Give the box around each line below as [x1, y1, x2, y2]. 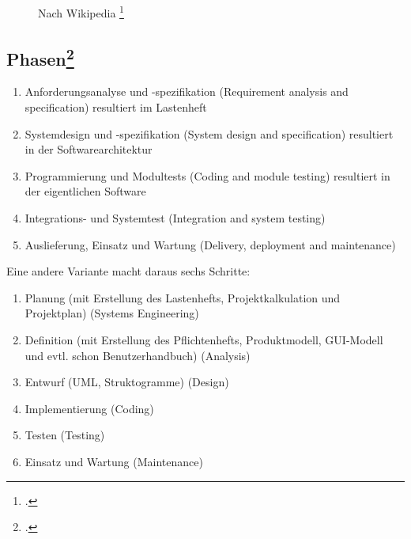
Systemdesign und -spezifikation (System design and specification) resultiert [25, 125, 394, 142]
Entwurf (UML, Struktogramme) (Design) [25, 374, 229, 390]
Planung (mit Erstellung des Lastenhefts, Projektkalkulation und [25, 289, 341, 306]
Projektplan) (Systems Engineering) [25, 305, 199, 321]
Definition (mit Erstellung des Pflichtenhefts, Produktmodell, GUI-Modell [25, 331, 383, 347]
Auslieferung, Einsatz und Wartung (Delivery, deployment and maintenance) [25, 236, 396, 252]
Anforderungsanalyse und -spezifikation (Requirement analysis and [25, 83, 349, 100]
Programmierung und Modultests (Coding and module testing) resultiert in [25, 167, 390, 184]
